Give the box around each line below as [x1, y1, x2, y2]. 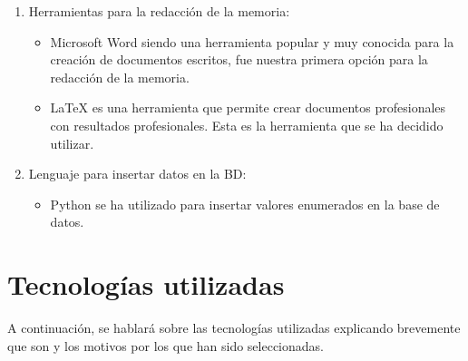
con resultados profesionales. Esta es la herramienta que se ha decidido [50, 115, 444, 134]
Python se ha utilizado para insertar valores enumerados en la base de [50, 194, 440, 213]
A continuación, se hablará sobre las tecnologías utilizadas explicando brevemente [7, 318, 461, 337]
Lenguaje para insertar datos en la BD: [28, 164, 247, 183]
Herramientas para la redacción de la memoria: [28, 2, 290, 20]
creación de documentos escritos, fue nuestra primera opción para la [50, 50, 428, 69]
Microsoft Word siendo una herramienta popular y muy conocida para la [50, 32, 454, 51]
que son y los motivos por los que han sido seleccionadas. [7, 336, 324, 355]
